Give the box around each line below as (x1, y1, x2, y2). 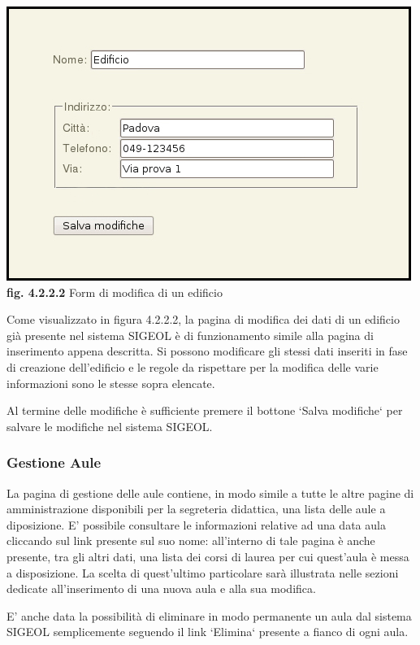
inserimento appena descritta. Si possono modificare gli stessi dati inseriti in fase (6, 342, 408, 360)
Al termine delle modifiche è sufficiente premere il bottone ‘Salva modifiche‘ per (6, 402, 403, 419)
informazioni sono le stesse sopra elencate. (6, 374, 215, 391)
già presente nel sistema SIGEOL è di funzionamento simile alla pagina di (6, 326, 374, 343)
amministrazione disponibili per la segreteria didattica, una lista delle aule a (6, 500, 386, 517)
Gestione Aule (6, 452, 102, 473)
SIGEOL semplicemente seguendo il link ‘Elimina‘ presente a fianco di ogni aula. (6, 623, 409, 640)
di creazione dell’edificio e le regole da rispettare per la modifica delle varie (6, 358, 379, 375)
